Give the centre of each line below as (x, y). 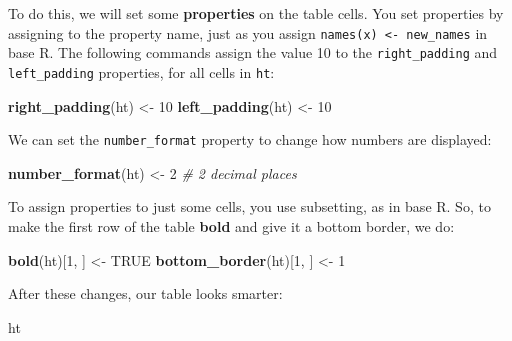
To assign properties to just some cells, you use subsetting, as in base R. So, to (249, 206)
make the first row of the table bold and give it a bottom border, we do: (231, 226)
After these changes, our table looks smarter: (145, 293)
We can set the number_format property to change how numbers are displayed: (250, 139)
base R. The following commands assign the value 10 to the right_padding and (253, 52)
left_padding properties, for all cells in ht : (141, 71)
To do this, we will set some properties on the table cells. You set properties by (256, 13)
